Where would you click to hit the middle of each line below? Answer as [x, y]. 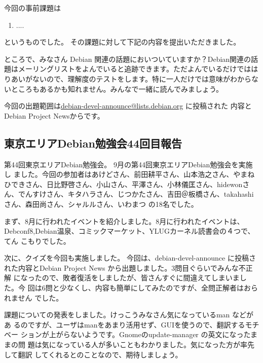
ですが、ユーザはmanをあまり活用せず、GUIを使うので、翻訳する [136, 324]
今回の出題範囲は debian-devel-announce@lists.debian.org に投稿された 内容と [128, 106]
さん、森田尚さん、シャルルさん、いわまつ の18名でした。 [101, 204]
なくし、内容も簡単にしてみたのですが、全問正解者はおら [162, 288]
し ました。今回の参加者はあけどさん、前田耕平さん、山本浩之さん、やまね [129, 174]
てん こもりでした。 [37, 241]
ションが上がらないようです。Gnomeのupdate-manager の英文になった [136, 334]
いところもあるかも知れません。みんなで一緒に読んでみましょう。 [114, 88]
